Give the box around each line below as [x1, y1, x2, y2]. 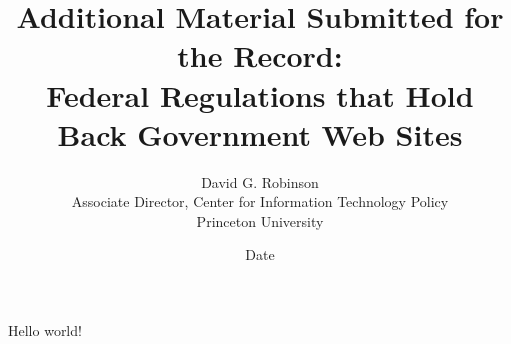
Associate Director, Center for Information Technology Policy [71, 191, 449, 212]
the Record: [177, 35, 343, 76]
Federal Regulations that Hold [46, 74, 474, 115]
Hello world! [8, 320, 82, 341]
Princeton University [196, 210, 324, 231]
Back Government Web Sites [57, 113, 463, 154]
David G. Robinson [201, 171, 319, 192]
